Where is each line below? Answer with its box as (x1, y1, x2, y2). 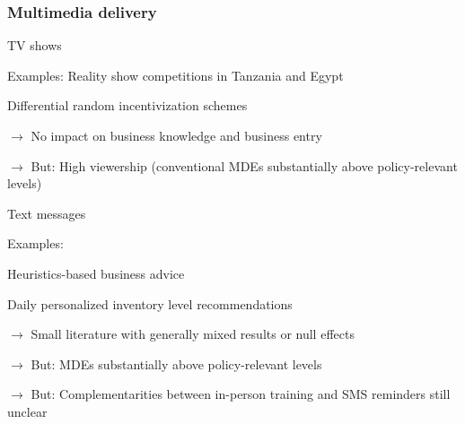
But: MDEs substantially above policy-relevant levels (31, 354, 322, 373)
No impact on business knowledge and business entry (31, 126, 322, 144)
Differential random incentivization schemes (7, 96, 248, 115)
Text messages (7, 203, 86, 222)
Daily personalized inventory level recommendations (7, 294, 293, 313)
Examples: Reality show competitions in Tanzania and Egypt (7, 65, 344, 84)
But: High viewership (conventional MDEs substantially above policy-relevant (31, 156, 458, 175)
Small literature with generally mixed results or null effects (31, 324, 355, 343)
